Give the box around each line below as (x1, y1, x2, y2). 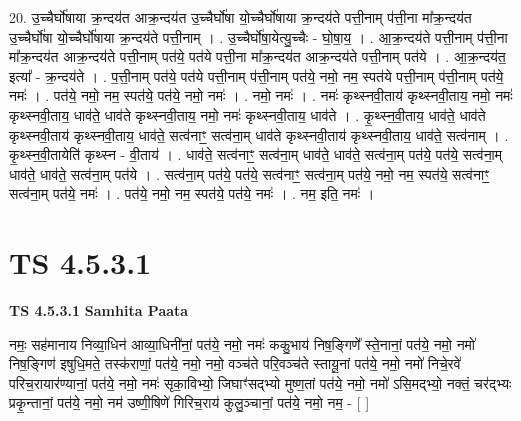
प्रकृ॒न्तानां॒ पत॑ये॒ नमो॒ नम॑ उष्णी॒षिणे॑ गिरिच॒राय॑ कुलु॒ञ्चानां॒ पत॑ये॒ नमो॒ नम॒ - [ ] (9, 392, 370, 413)
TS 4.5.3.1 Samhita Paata (9, 300, 189, 321)
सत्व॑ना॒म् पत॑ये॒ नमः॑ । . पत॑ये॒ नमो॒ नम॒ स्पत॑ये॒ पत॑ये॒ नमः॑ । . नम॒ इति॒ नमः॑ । (9, 183, 375, 204)
